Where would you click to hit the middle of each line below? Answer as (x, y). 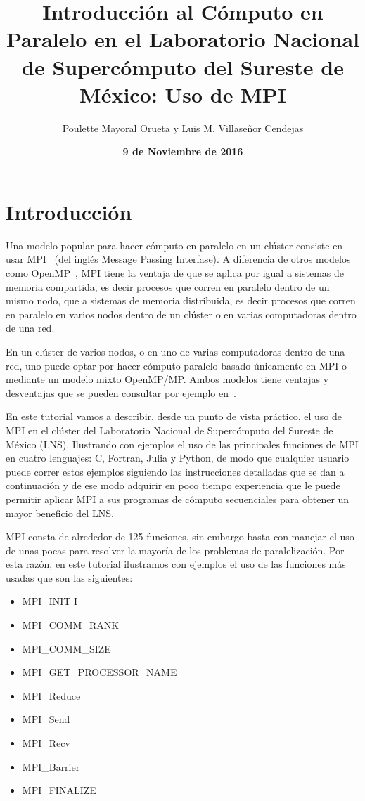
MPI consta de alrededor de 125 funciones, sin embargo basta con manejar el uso (180, 536)
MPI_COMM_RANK (71, 625)
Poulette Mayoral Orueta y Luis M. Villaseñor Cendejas (183, 128)
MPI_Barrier (51, 766)
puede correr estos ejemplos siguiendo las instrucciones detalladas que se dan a (175, 471)
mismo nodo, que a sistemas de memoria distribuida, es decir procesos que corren (181, 300)
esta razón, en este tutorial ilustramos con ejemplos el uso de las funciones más (176, 564)
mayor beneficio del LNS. (60, 513)
